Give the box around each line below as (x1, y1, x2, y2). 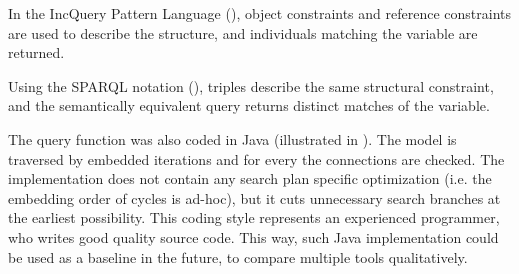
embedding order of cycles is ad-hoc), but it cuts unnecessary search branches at (8, 187, 501, 208)
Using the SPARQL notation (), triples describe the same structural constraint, (8, 75, 494, 96)
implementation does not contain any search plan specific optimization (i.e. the (8, 168, 492, 189)
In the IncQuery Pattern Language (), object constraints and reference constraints (8, 3, 511, 23)
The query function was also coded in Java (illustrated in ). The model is (8, 128, 457, 149)
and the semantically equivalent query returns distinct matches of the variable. (8, 95, 490, 116)
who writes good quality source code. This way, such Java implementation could (8, 226, 499, 247)
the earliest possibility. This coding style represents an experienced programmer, (8, 207, 500, 228)
